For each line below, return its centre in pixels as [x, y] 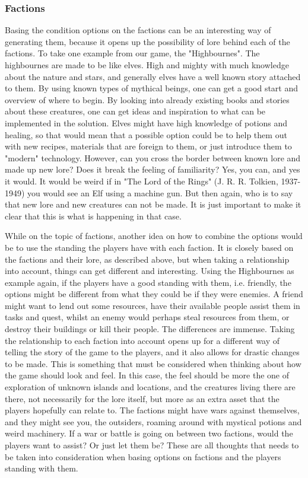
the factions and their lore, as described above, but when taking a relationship [147, 259]
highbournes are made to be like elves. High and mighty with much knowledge [147, 65]
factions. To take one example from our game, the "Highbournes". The [132, 53]
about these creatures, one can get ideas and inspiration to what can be [135, 111]
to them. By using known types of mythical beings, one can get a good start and [152, 88]
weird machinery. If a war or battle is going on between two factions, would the [149, 433]
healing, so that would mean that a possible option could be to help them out [146, 134]
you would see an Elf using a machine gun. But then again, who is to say [160, 192]
